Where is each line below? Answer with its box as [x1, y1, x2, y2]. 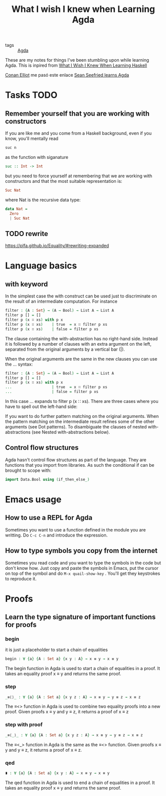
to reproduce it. [5, 575, 37, 581]
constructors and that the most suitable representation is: [5, 178, 122, 184]
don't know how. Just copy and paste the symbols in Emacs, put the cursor [5, 565, 159, 571]
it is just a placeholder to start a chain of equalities [5, 647, 108, 653]
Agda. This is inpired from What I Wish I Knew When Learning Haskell [5, 62, 147, 68]
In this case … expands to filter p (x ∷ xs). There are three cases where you [5, 398, 159, 404]
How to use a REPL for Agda [5, 514, 93, 522]
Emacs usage [5, 494, 62, 505]
